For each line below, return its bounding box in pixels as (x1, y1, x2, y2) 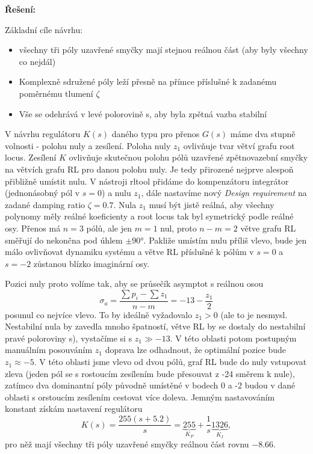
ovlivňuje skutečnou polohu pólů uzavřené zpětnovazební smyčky (69, 151, 308, 164)
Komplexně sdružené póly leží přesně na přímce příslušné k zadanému (19, 75, 277, 88)
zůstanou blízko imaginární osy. (33, 257, 150, 269)
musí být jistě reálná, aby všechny (149, 198, 274, 210)
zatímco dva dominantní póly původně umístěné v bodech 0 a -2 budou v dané (5, 379, 296, 391)
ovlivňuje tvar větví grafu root (183, 139, 295, 152)
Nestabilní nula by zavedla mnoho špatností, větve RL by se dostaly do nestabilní (5, 320, 306, 333)
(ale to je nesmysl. (220, 308, 288, 321)
